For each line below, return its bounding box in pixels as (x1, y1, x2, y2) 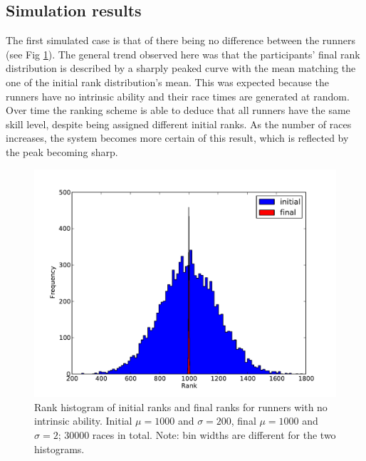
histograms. (34, 441, 85, 456)
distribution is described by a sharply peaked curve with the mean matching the (6, 61, 356, 76)
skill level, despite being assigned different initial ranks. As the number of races (6, 116, 352, 131)
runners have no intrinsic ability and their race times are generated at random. (6, 88, 350, 103)
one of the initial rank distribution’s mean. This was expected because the (6, 74, 329, 89)
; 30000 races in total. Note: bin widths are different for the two (58, 427, 336, 442)
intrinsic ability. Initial (34, 413, 132, 428)
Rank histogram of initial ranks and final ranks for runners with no (34, 399, 328, 414)
